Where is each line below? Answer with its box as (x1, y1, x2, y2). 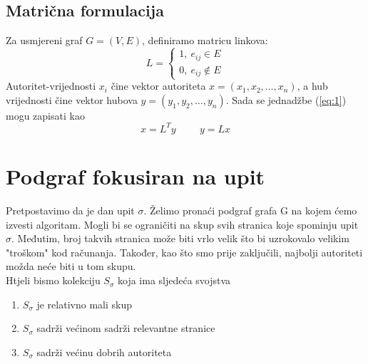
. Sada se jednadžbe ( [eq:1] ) (225, 92, 347, 107)
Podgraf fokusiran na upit (6, 162, 265, 191)
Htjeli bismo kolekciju (6, 273, 101, 288)
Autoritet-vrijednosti (6, 78, 96, 93)
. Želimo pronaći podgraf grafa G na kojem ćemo (143, 203, 357, 218)
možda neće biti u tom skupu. (6, 259, 136, 274)
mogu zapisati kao (6, 108, 85, 123)
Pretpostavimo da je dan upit (6, 203, 135, 218)
